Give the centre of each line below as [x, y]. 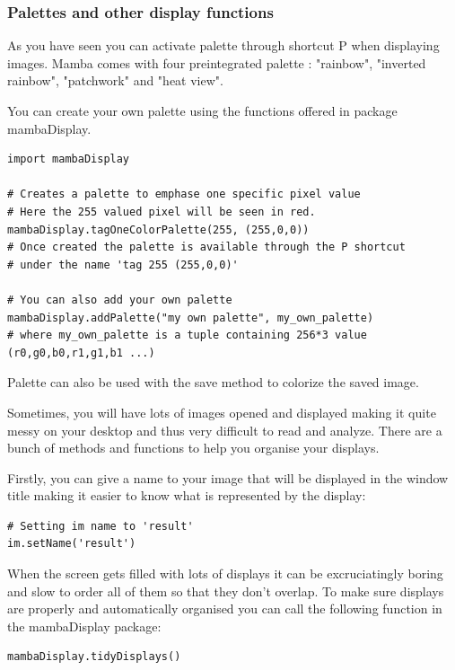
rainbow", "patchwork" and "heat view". [115, 80]
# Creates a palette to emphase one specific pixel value [184, 194]
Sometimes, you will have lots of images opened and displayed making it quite [222, 412]
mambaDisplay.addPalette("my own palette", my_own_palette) [191, 317]
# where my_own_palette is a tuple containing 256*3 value [187, 335]
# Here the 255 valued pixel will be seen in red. [162, 212]
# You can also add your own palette [120, 300]
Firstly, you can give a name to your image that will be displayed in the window [228, 477]
